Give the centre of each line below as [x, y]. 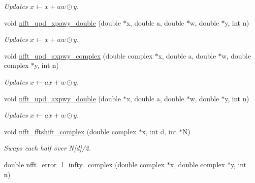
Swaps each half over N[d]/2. [48, 148]
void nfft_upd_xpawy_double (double [63, 22]
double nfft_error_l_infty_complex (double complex [84, 164]
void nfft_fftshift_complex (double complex [70, 131]
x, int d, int [159, 131]
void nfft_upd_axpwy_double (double [63, 98]
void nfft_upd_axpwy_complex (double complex [78, 55]
